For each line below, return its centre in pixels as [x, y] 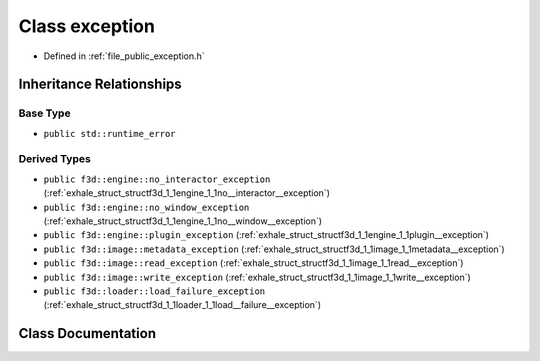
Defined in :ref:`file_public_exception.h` [124, 56]
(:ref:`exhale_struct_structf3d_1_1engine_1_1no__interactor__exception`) [186, 193]
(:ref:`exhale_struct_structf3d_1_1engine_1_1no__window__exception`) [183, 221]
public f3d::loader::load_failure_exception [154, 291]
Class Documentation [87, 333]
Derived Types [55, 159]
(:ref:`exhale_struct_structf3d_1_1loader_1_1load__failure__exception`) [182, 305]
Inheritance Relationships [100, 84]
